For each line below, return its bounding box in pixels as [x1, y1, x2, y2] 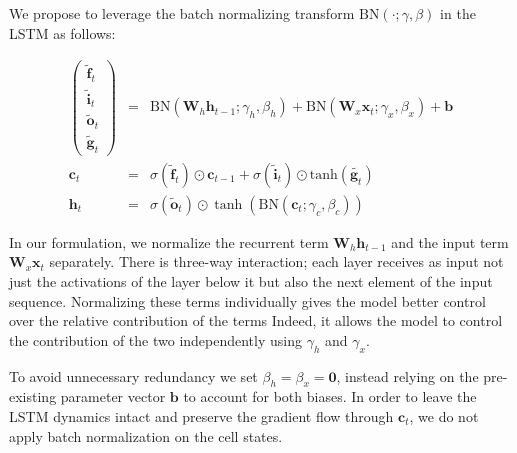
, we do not [409, 406, 479, 426]
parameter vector [60, 386, 166, 407]
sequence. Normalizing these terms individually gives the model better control [9, 290, 486, 311]
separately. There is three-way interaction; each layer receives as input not [49, 251, 504, 272]
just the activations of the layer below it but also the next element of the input [9, 271, 493, 292]
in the [440, 3, 476, 23]
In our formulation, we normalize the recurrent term [9, 231, 329, 252]
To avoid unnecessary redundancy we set [9, 365, 258, 386]
